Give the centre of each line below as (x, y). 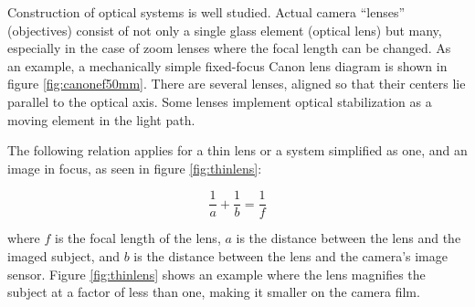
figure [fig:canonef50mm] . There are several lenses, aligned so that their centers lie (237, 84)
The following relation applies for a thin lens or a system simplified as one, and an (237, 150)
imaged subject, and (63, 256)
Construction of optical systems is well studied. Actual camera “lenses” (206, 12)
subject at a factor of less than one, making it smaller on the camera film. (214, 292)
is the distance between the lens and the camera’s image (290, 256)
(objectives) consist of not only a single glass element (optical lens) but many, (225, 30)
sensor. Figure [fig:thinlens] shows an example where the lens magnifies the (216, 274)
